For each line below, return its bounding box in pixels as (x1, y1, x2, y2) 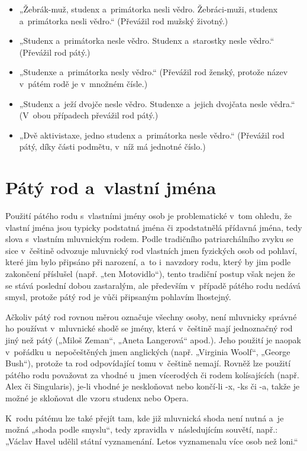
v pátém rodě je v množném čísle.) (19, 77, 148, 89)
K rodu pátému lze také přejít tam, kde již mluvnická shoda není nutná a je (5, 411, 284, 424)
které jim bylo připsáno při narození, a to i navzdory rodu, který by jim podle (5, 256, 291, 268)
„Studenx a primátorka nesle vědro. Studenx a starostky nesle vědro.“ (19, 34, 274, 47)
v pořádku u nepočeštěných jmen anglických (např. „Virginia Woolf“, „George (5, 345, 290, 357)
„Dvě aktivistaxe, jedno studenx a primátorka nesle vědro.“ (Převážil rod (19, 128, 285, 141)
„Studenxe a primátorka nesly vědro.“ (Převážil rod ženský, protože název (19, 66, 288, 78)
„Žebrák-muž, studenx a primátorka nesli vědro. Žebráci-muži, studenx (19, 3, 278, 15)
